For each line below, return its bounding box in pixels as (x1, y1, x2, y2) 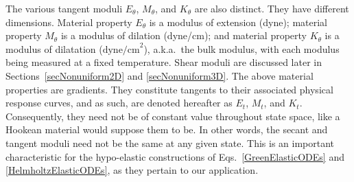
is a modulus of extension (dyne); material (149, 14, 327, 29)
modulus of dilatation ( (5, 41, 103, 56)
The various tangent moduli (5, 1, 123, 15)
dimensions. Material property (5, 14, 132, 29)
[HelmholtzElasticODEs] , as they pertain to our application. (5, 163, 259, 177)
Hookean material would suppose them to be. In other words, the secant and (5, 122, 328, 137)
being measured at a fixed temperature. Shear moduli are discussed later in (5, 55, 322, 69)
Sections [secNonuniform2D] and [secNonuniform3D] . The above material (5, 68, 314, 82)
